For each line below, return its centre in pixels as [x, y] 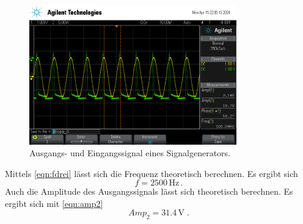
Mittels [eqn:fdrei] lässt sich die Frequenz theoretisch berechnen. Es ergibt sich [151, 173]
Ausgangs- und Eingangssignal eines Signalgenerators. [130, 153]
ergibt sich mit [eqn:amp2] [54, 203]
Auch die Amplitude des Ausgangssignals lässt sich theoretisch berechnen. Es [149, 191]
